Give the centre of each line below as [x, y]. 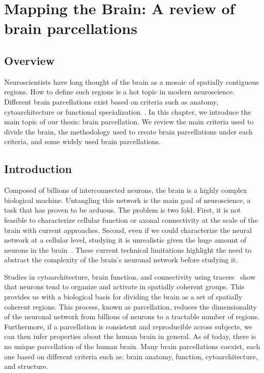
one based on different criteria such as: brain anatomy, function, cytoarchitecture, [131, 356]
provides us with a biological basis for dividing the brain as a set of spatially [123, 297]
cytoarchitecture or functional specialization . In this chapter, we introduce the [128, 111]
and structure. [26, 366]
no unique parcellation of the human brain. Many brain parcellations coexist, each [132, 346]
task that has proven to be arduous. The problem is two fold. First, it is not [123, 210]
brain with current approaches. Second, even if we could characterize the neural [128, 230]
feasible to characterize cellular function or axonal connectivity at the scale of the [131, 219]
